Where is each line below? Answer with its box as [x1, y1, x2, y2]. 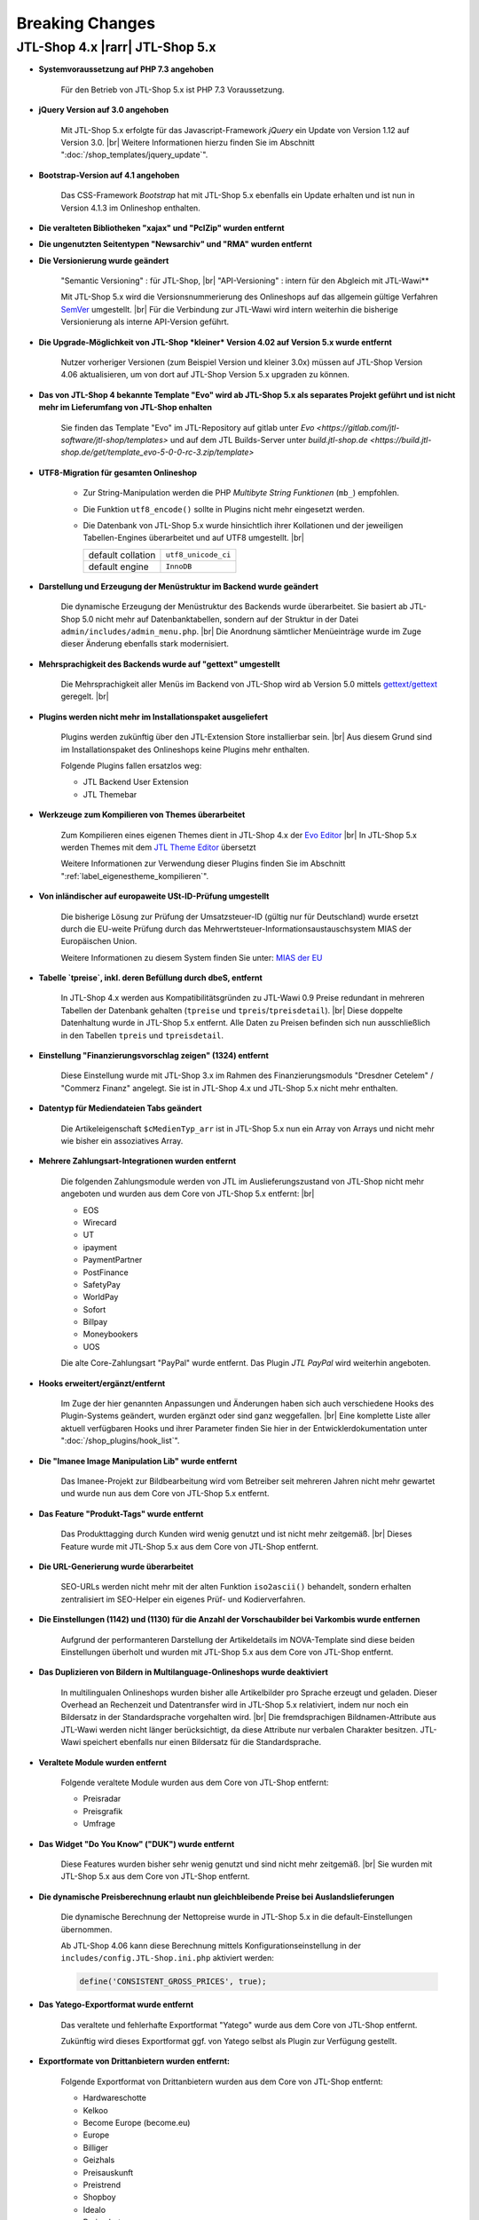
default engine [88, 560, 150, 573]
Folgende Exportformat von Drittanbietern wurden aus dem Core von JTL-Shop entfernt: [60, 2076, 383, 2087]
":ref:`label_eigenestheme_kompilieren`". [60, 870, 209, 881]
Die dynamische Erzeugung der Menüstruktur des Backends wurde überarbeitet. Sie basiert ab [60, 601, 408, 612]
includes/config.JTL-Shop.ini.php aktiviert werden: [60, 1953, 275, 1963]
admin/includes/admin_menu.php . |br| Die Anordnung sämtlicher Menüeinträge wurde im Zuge [60, 626, 421, 637]
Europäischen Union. [60, 936, 137, 947]
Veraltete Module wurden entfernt [38, 1756, 168, 1767]
